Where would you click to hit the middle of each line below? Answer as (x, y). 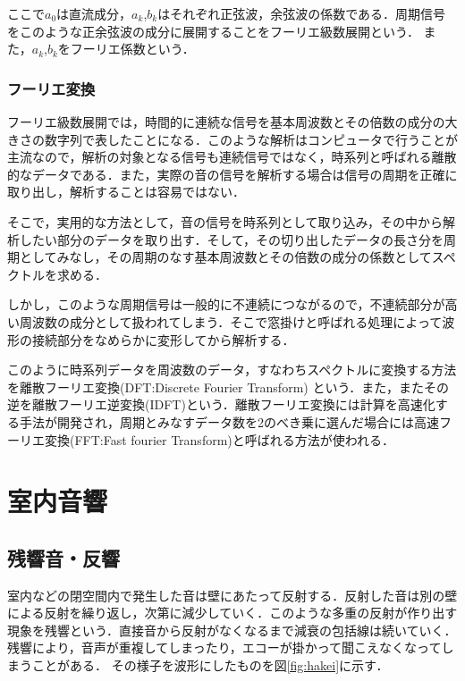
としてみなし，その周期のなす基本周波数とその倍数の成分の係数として (225, 257)
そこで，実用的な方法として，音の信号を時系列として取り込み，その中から (225, 221)
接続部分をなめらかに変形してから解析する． (163, 339)
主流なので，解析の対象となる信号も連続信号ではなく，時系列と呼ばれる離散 (232, 157)
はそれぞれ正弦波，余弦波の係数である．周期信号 (302, 13)
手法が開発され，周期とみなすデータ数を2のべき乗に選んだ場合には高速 (229, 421)
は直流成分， (94, 13)
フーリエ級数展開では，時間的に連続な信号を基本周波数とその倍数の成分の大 (232, 122)
